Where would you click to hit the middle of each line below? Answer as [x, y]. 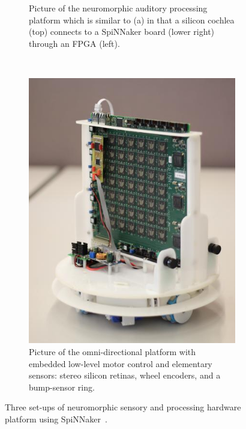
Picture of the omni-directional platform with [112, 352]
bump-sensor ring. [62, 387]
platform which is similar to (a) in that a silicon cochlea [132, 20]
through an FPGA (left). [74, 43]
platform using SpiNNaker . [56, 419]
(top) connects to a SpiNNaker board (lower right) [122, 32]
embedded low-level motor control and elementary [121, 363]
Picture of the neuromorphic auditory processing [118, 8]
